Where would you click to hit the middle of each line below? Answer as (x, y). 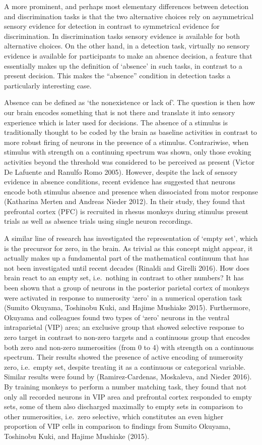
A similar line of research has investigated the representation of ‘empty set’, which (131, 238)
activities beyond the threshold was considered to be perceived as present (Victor (129, 161)
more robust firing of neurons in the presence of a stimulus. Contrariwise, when (126, 142)
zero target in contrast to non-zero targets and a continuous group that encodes (127, 337)
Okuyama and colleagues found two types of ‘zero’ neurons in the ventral (117, 317)
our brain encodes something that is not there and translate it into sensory (120, 112)
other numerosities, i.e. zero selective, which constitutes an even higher (114, 416)
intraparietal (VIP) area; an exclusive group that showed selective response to (124, 327)
